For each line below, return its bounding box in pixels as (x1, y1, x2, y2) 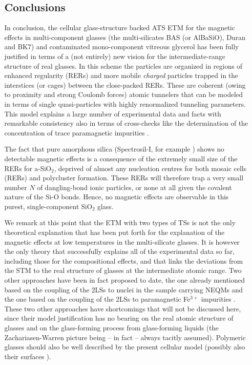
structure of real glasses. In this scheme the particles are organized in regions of (4, 60, 242, 71)
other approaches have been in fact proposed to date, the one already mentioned (4, 275, 245, 285)
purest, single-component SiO (4, 201, 92, 211)
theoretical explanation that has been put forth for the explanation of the (4, 227, 225, 237)
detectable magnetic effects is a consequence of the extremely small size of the (4, 153, 238, 163)
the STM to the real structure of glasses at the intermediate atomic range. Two (4, 265, 242, 275)
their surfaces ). (4, 351, 51, 361)
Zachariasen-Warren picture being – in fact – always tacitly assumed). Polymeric (4, 332, 246, 342)
